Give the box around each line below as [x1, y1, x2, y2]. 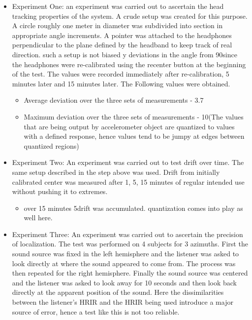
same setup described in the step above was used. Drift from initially [12, 166, 220, 177]
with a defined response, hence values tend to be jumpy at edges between [24, 131, 245, 141]
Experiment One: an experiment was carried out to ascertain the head [12, 1, 224, 11]
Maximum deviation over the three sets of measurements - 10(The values [24, 111, 244, 121]
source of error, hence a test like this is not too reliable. [12, 306, 180, 317]
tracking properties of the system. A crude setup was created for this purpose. [12, 10, 248, 21]
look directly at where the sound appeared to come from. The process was [12, 258, 236, 268]
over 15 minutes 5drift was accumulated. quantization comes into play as [24, 202, 243, 213]
